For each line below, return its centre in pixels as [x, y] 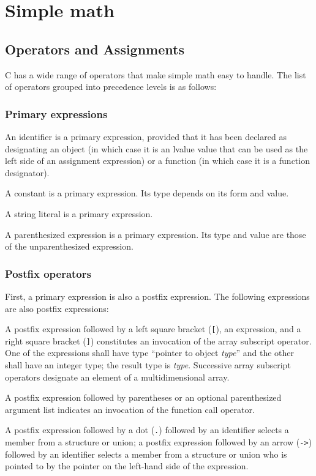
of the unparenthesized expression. [69, 246]
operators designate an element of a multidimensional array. [117, 377]
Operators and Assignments [95, 49]
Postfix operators [48, 273]
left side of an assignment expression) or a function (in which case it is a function [157, 161]
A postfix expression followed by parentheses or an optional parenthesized [143, 397]
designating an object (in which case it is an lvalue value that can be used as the [156, 148]
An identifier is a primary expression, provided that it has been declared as [146, 136]
